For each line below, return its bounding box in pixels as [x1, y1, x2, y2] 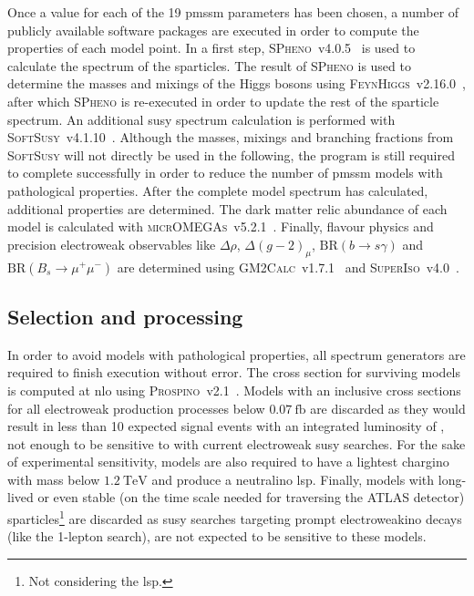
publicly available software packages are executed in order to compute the [7, 20, 419, 39]
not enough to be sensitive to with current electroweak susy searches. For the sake [7, 434, 466, 453]
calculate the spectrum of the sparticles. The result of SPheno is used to [7, 56, 411, 75]
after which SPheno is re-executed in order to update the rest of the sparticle [7, 91, 439, 110]
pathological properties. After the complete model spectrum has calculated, [7, 180, 428, 200]
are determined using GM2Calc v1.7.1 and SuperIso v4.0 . [117, 257, 459, 276]
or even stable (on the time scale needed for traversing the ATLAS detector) [37, 488, 465, 507]
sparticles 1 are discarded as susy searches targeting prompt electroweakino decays [7, 507, 462, 528]
